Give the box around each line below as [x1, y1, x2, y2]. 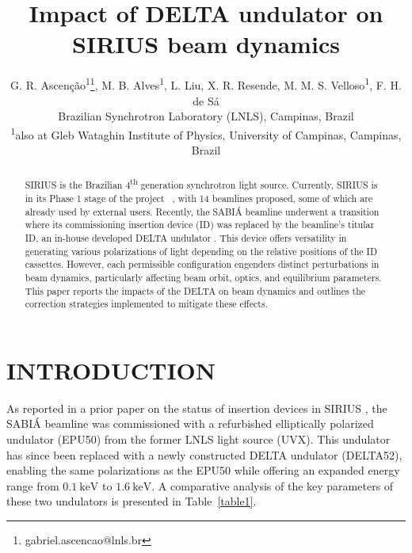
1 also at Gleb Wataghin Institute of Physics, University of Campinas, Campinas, [10, 124, 402, 143]
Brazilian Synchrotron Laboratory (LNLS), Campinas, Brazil [58, 108, 354, 124]
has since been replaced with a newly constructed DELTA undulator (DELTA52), [6, 446, 402, 463]
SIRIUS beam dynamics [72, 28, 340, 60]
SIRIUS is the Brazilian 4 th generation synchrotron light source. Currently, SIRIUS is [25, 176, 378, 192]
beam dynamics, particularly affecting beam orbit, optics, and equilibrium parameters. [25, 270, 382, 284]
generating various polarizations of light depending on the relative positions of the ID [25, 244, 377, 257]
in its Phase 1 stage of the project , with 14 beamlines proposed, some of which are [25, 192, 373, 205]
